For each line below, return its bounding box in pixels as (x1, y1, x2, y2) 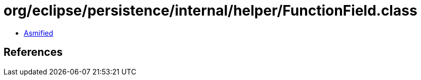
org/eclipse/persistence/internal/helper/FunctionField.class (4, 2, 417, 19)
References (4, 46, 63, 59)
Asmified (24, 28, 54, 37)
